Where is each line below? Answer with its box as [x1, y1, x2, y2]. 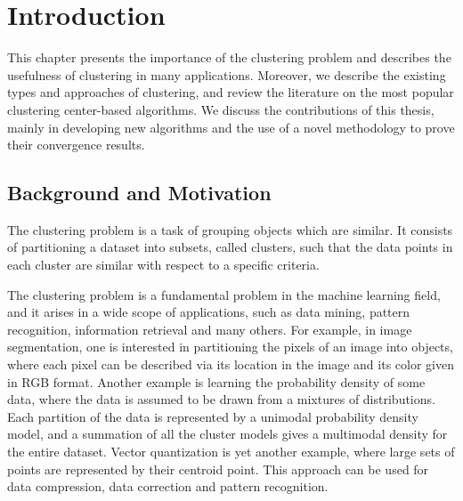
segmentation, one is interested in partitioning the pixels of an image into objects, [7, 337, 453, 356]
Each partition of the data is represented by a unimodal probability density [7, 407, 418, 425]
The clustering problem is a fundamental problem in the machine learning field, [7, 285, 441, 303]
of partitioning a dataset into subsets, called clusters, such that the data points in [7, 238, 453, 256]
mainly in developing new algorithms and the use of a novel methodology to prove [7, 117, 455, 136]
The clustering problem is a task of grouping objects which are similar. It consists [7, 220, 453, 238]
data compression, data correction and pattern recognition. [7, 477, 329, 496]
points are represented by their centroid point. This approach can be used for [7, 459, 429, 478]
